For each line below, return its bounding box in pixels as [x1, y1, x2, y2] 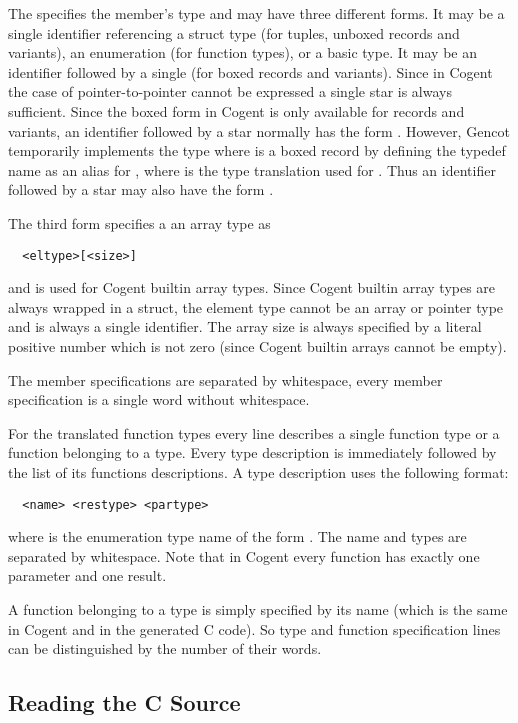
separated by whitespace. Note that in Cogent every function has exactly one [8, 545, 480, 566]
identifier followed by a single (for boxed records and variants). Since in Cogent [8, 61, 493, 82]
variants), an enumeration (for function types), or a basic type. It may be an [8, 42, 478, 63]
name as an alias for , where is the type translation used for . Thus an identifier [8, 159, 496, 180]
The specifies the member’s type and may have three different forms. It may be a [8, 3, 505, 23]
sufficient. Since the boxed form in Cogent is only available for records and [8, 100, 465, 121]
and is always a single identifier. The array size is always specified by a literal [8, 316, 482, 337]
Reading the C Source [8, 687, 241, 718]
